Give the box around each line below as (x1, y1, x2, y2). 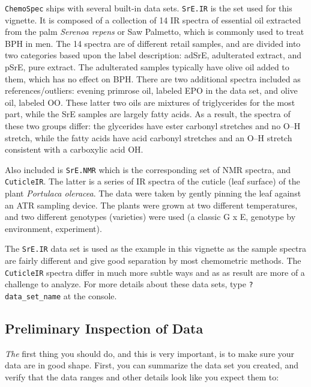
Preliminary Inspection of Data (5, 319, 204, 338)
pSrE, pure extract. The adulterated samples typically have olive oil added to (5, 61, 289, 73)
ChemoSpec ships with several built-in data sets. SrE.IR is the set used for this (5, 2, 292, 14)
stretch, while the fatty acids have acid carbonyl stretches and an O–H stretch (5, 131, 292, 144)
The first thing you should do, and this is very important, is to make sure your (5, 347, 295, 359)
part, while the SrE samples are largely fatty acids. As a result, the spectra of (5, 108, 291, 120)
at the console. (63, 290, 117, 302)
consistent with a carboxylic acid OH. (5, 143, 143, 156)
